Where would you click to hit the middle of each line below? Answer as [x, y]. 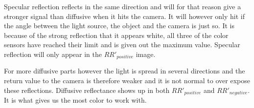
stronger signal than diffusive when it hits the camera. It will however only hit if [125, 16]
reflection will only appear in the [53, 54]
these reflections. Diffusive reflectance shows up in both [87, 90]
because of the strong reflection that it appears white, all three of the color [116, 35]
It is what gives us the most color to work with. [75, 100]
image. [146, 54]
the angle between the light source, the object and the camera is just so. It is [119, 26]
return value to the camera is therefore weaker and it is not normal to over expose [127, 81]
